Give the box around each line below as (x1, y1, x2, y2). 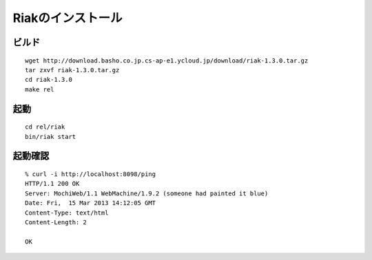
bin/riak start (25, 133, 76, 140)
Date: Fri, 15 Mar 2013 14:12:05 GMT (25, 199, 156, 207)
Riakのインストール (12, 10, 123, 25)
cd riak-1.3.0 (25, 76, 72, 84)
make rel (25, 85, 54, 93)
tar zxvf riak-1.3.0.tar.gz (25, 66, 120, 74)
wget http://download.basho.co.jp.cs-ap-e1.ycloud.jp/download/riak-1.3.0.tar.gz (25, 56, 309, 65)
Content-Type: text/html (25, 208, 109, 217)
